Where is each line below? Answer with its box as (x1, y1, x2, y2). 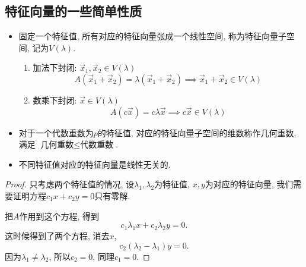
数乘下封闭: (33, 93, 77, 106)
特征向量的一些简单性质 (5, 2, 142, 20)
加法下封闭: (33, 61, 77, 74)
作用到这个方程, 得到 (19, 209, 100, 222)
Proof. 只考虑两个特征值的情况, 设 (5, 178, 135, 190)
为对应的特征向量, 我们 (205, 178, 294, 190)
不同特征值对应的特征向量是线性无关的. (18, 158, 171, 170)
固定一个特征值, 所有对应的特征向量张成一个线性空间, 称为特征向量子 (18, 30, 286, 42)
